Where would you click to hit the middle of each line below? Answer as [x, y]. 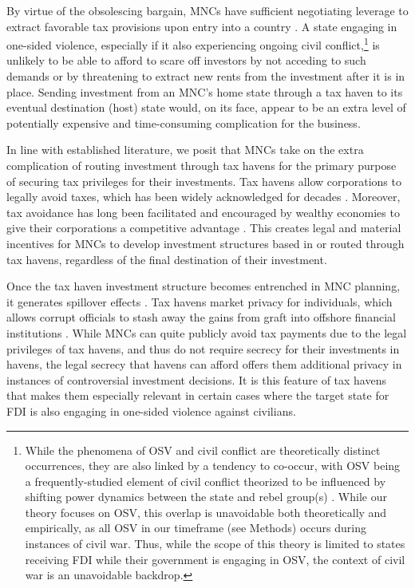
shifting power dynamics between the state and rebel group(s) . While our [206, 497]
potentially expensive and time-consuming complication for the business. [184, 122]
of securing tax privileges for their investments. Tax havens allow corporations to [204, 181]
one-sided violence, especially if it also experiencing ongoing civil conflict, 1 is [193, 43]
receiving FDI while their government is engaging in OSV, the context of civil [215, 559]
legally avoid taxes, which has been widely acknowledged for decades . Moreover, [204, 197]
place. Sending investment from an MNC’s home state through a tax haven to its [205, 91]
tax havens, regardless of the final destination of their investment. [167, 259]
